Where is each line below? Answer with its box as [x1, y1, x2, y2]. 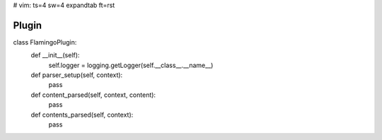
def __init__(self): [30, 51, 80, 59]
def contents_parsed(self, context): [30, 110, 134, 119]
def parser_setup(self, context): [30, 71, 123, 79]
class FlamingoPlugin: [13, 37, 77, 46]
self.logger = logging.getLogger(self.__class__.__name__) [48, 61, 214, 69]
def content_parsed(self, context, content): [30, 91, 156, 99]
